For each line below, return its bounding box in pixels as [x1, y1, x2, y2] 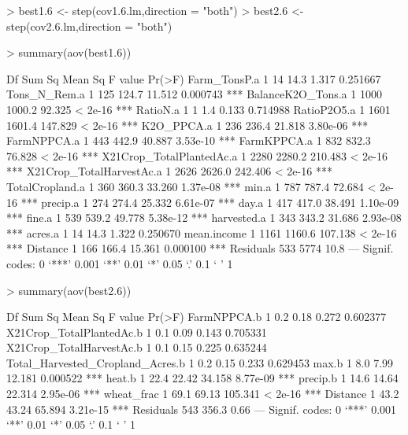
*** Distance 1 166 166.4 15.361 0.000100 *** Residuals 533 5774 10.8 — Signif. [6, 240, 394, 256]
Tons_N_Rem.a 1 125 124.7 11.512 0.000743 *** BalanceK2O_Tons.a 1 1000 [6, 86, 382, 102]
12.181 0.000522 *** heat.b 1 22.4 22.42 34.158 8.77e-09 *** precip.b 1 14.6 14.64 [6, 370, 399, 386]
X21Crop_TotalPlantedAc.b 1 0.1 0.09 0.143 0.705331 [6, 323, 267, 340]
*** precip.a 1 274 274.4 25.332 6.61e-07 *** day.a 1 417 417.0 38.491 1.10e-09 [20, 194, 399, 210]
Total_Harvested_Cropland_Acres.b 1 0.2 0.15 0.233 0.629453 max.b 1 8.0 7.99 [6, 354, 394, 370]
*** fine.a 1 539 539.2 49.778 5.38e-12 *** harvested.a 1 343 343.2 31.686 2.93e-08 [6, 209, 402, 226]
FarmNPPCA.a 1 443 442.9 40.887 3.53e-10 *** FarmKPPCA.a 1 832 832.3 [6, 132, 371, 149]
